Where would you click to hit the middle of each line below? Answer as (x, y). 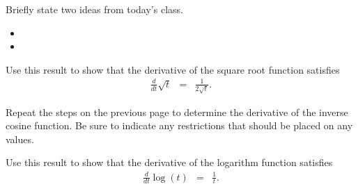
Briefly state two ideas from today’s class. (94, 9)
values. (20, 139)
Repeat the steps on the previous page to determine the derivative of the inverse (177, 112)
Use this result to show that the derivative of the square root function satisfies (173, 69)
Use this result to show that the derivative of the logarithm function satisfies (169, 162)
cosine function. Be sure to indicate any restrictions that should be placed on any (179, 125)
